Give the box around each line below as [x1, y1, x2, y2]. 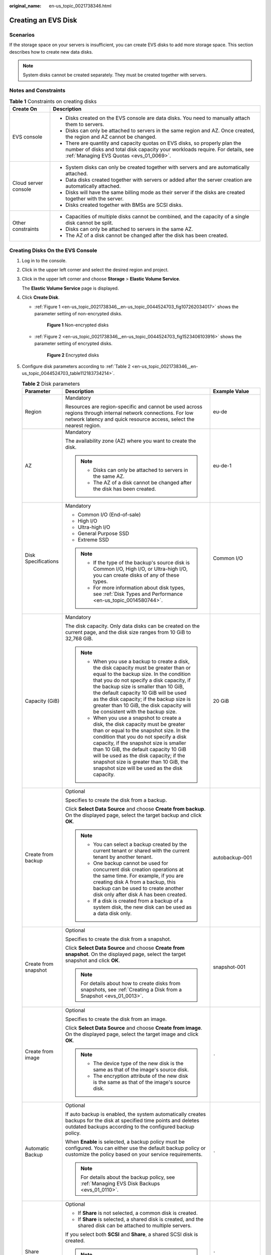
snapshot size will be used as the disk [93, 765, 183, 772]
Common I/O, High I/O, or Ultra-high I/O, [93, 565, 188, 572]
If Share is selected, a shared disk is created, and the [78, 1216, 204, 1223]
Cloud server [12, 179, 43, 186]
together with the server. [65, 195, 124, 202]
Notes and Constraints [9, 87, 66, 94]
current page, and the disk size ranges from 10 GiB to [65, 629, 191, 636]
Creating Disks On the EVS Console [9, 247, 97, 254]
